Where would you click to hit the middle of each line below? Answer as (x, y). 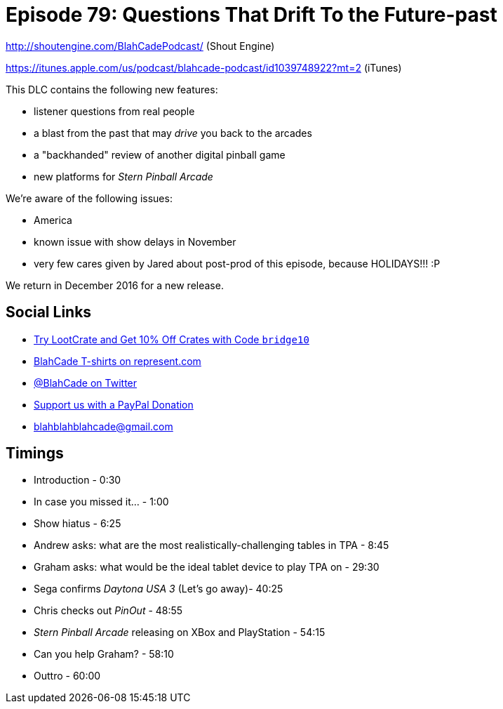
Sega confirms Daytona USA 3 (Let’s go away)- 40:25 (159, 589)
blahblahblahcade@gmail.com (103, 426)
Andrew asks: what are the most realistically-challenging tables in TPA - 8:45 (212, 545)
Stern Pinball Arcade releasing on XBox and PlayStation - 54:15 (180, 632)
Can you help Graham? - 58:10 (104, 654)
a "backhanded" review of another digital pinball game (160, 154)
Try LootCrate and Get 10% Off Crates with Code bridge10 (172, 339)
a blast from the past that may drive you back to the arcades (173, 133)
